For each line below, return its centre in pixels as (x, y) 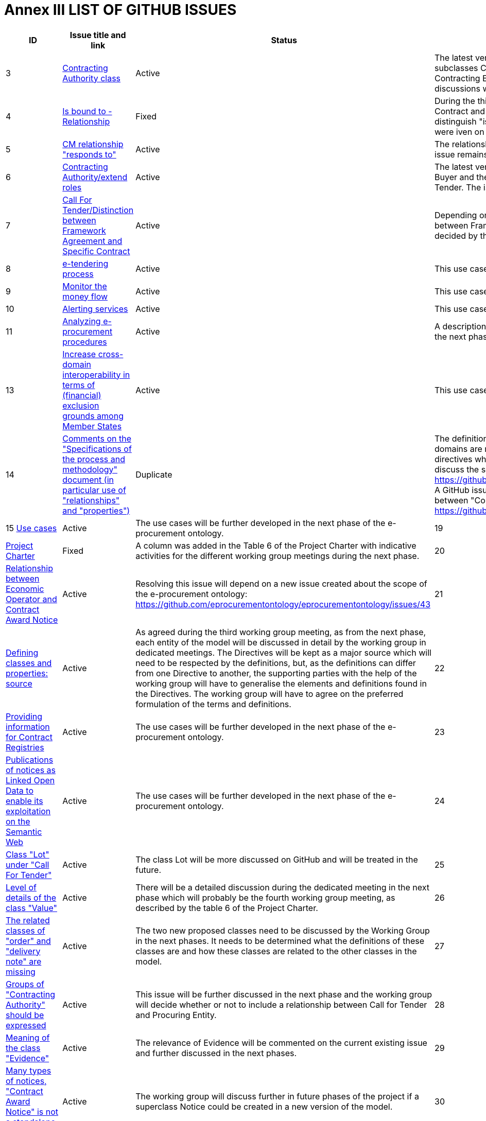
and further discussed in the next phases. (216, 1053)
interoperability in (96, 374)
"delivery (23, 951)
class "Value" (31, 908)
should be (25, 1015)
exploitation (28, 811)
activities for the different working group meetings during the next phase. (277, 556)
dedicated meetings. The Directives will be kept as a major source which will (283, 652)
